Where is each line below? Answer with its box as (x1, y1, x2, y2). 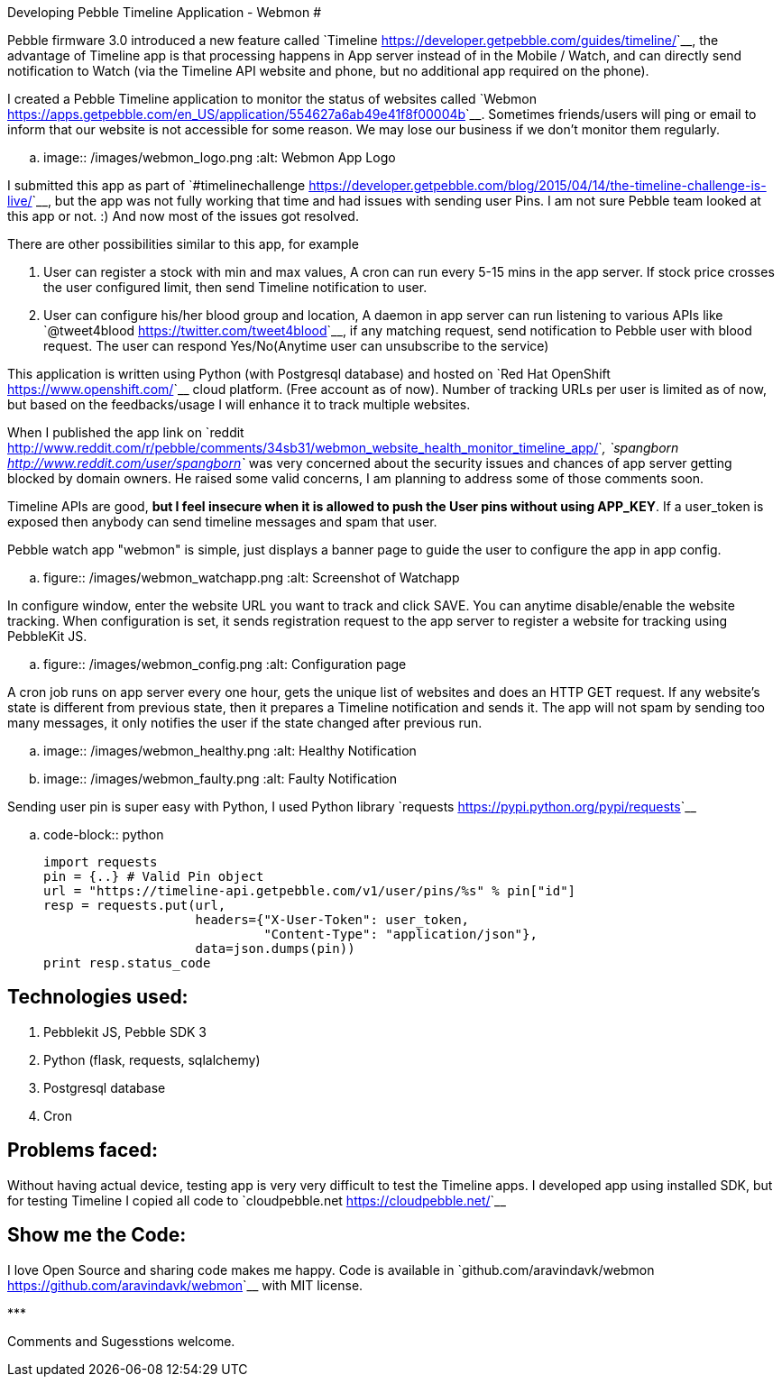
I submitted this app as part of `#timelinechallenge (7, 178, 306, 193)
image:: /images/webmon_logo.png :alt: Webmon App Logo (43, 150, 396, 165)
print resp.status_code (43, 956, 211, 970)
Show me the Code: (7, 1224, 187, 1247)
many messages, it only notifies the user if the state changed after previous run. (7, 715, 483, 730)
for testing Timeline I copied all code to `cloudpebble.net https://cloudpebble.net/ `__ (7, 1192, 506, 1208)
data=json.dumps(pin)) (195, 941, 355, 956)
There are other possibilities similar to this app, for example (7, 236, 359, 252)
